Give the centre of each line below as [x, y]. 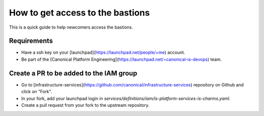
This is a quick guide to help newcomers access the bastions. [71, 27]
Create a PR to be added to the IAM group [73, 73]
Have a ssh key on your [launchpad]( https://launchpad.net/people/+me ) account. [103, 52]
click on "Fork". [37, 92]
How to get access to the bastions [79, 13]
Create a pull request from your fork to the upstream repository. [85, 105]
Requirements [31, 41]
